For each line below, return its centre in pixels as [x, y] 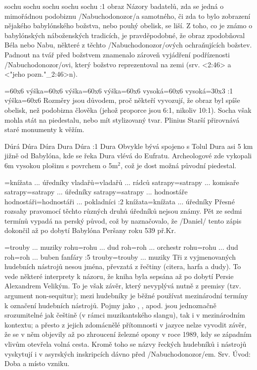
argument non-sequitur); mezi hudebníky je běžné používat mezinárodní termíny [126, 296]
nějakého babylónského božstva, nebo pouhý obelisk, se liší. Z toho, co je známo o [128, 25]
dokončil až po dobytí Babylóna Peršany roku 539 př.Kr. [90, 230]
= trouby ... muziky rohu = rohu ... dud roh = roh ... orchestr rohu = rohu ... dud [121, 247]
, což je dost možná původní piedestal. [179, 165]
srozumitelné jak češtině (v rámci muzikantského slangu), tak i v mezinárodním [125, 315]
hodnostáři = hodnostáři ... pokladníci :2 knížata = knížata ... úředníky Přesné [120, 201]
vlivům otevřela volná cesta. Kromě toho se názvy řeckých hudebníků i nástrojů [126, 344]
